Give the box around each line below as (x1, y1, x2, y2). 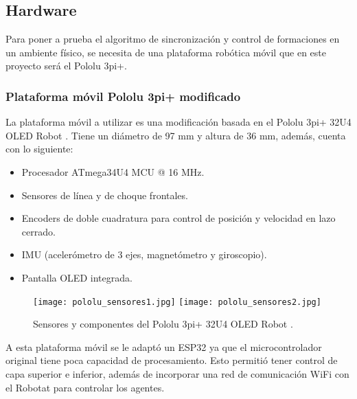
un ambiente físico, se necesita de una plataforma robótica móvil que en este (5, 45, 327, 59)
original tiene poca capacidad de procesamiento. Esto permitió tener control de (5, 353, 338, 367)
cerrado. (21, 224, 56, 238)
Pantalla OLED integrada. (21, 270, 133, 284)
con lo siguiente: (5, 141, 73, 156)
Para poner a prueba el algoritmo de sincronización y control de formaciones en (5, 32, 340, 46)
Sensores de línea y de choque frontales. (21, 187, 188, 202)
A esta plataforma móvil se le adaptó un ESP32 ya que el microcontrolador (5, 339, 322, 354)
